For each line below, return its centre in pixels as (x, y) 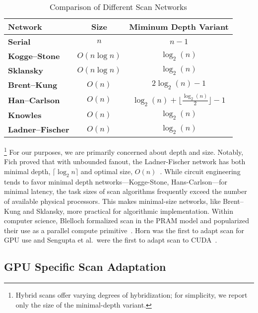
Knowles (25, 115)
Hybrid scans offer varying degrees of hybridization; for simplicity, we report (131, 295)
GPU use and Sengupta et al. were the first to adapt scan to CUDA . (111, 240)
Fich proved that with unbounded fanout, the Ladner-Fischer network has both (125, 161)
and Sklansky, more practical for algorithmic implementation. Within (128, 211)
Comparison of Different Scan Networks (118, 7)
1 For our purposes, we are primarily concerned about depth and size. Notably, (124, 151)
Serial (19, 41)
